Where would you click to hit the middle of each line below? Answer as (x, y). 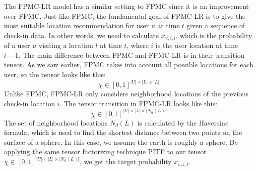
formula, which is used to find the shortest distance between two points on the (123, 132)
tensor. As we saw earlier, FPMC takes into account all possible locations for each (129, 64)
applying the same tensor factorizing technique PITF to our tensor (105, 151)
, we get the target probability (126, 161)
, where (138, 45)
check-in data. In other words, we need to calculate (82, 35)
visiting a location (66, 45)
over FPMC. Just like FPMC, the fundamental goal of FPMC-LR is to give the (125, 16)
